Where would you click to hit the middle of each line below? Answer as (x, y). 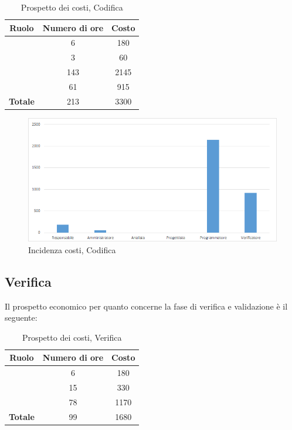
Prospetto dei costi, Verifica (72, 337)
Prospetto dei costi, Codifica (72, 7)
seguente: (21, 318)
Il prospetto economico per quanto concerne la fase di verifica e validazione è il (146, 306)
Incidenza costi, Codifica (72, 249)
